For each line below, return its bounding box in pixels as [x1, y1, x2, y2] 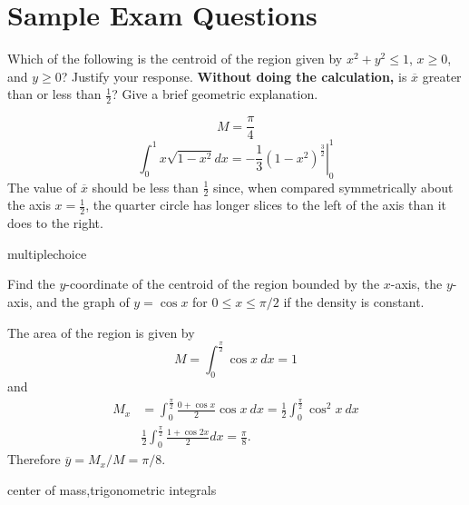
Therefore [7, 450, 61, 469]
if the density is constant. [283, 292, 425, 311]
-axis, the [390, 274, 443, 293]
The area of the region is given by [7, 322, 195, 342]
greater [422, 66, 462, 85]
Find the [7, 274, 55, 293]
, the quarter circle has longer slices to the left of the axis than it [85, 195, 447, 214]
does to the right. [7, 213, 103, 233]
